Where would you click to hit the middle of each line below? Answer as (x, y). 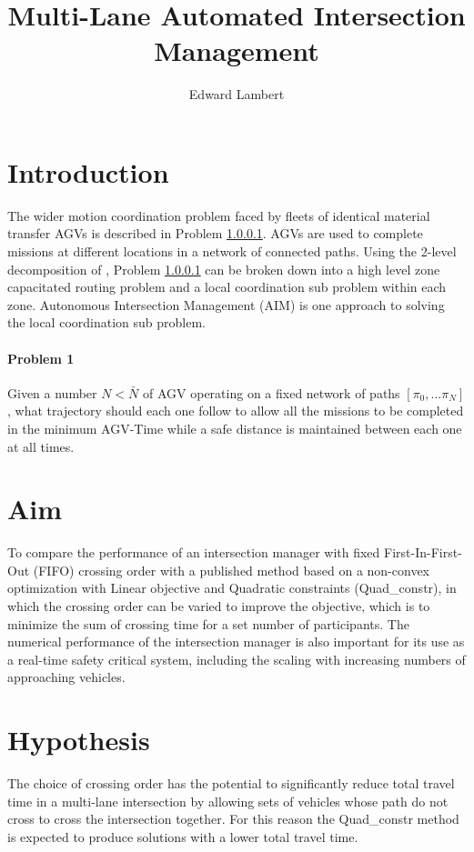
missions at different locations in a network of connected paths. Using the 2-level (232, 251)
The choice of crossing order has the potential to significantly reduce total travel (231, 783)
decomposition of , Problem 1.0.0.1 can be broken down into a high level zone (224, 269)
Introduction (88, 171)
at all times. (41, 446)
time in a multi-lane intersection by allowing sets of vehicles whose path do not (228, 801)
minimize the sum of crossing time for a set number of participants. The (208, 623)
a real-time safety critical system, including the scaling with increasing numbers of (237, 659)
